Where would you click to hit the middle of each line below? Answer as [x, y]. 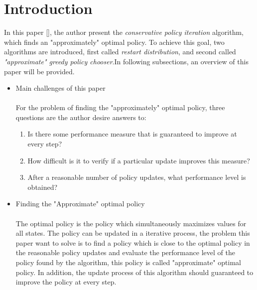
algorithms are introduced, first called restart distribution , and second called [120, 52]
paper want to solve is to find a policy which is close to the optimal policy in [133, 242]
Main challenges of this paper [61, 88]
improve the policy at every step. [66, 282]
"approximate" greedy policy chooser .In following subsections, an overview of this [126, 61]
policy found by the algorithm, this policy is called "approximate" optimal [128, 262]
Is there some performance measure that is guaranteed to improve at [132, 134]
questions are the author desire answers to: [81, 117]
